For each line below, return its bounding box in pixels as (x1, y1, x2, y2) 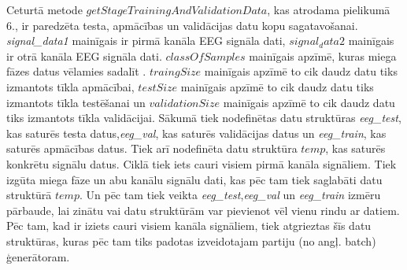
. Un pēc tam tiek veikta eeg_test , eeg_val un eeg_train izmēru (79, 187, 381, 203)
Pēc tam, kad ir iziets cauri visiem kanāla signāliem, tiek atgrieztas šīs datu (6, 217, 372, 234)
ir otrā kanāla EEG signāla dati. (6, 47, 162, 64)
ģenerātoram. (6, 248, 70, 264)
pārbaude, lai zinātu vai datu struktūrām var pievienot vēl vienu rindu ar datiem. (6, 202, 400, 218)
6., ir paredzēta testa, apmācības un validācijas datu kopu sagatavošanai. (6, 17, 358, 33)
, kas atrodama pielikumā (267, 2, 390, 17)
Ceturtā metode (6, 2, 83, 17)
